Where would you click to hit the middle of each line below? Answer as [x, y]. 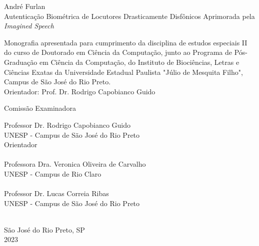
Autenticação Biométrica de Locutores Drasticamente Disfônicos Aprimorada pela [129, 16]
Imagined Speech [29, 26]
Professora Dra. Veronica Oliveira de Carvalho [75, 164]
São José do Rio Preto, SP [44, 229]
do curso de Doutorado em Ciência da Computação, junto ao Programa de [118, 52]
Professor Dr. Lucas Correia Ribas [56, 193]
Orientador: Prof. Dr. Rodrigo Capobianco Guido [80, 91]
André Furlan [25, 6]
